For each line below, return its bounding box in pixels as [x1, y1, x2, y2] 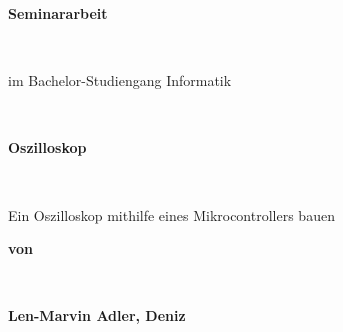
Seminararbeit [8, 3, 108, 23]
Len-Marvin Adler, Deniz [8, 305, 186, 326]
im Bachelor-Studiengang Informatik [8, 70, 232, 91]
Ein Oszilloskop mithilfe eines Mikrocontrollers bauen [8, 204, 335, 225]
